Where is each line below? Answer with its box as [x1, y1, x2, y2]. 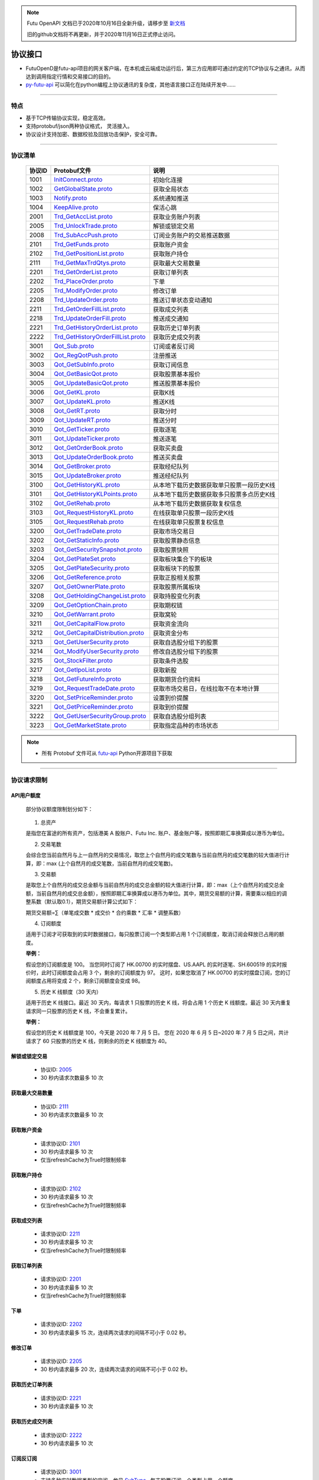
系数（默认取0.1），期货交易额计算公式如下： [30, 898, 138, 905]
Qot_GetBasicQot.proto [54, 370, 118, 378]
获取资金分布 [152, 629, 189, 638]
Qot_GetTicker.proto [54, 425, 110, 433]
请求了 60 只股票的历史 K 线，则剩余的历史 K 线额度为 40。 [25, 1037, 170, 1044]
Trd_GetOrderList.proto [54, 268, 118, 276]
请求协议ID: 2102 [40, 1185, 82, 1192]
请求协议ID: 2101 [40, 1140, 80, 1147]
